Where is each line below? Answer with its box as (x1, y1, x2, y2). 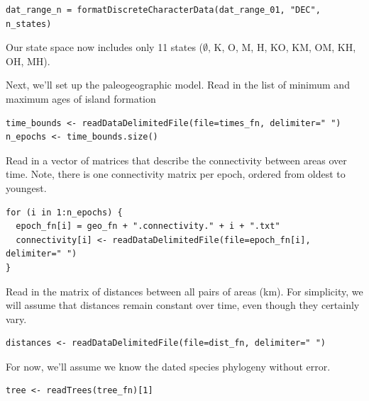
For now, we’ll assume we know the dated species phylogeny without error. (6, 358, 331, 373)
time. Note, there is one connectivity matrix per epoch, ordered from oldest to (6, 166, 346, 181)
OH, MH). (6, 53, 50, 68)
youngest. (6, 180, 47, 195)
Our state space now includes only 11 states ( (6, 40, 204, 55)
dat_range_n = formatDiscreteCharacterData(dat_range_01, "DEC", (6, 5, 321, 15)
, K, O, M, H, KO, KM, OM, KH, (208, 40, 356, 55)
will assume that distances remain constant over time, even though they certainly (6, 298, 360, 312)
